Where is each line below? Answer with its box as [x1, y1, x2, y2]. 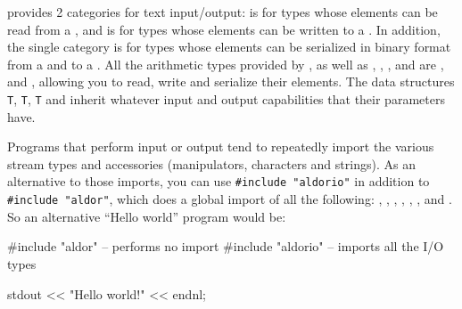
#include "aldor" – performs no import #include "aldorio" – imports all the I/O [7, 237, 444, 256]
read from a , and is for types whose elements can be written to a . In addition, [7, 20, 441, 38]
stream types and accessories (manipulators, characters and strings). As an [7, 154, 416, 173]
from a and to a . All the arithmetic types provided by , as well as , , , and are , [7, 54, 444, 73]
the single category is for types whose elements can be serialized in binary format [7, 37, 451, 56]
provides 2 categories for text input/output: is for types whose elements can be [7, 3, 438, 20]
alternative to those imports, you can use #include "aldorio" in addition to [7, 172, 430, 191]
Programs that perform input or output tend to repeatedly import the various [7, 137, 434, 156]
